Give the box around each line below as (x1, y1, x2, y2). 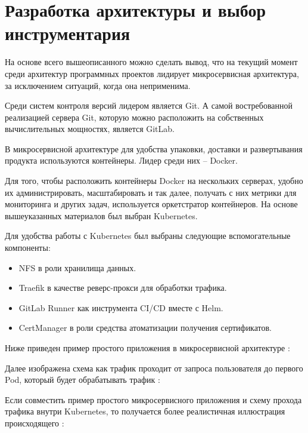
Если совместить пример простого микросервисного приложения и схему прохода (5, 393, 302, 406)
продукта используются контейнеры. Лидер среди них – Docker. (5, 154, 238, 167)
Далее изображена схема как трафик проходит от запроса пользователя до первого (5, 361, 303, 374)
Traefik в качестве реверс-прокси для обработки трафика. (18, 281, 227, 294)
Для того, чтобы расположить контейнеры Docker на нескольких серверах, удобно (5, 174, 303, 187)
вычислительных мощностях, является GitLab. (5, 122, 175, 135)
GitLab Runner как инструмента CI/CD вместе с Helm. (18, 301, 223, 314)
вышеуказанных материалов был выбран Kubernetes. (5, 209, 198, 222)
